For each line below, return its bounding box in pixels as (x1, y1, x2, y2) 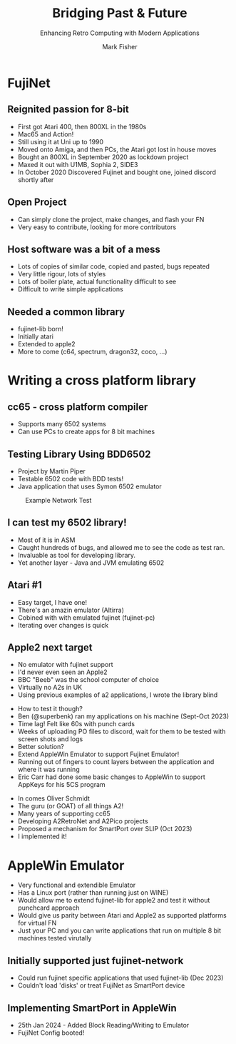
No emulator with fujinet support (17, 661, 113, 669)
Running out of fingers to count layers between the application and (17, 758, 215, 766)
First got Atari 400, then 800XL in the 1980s (17, 122, 147, 131)
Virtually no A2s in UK (17, 683, 83, 692)
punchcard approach (17, 903, 80, 912)
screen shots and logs (17, 735, 83, 743)
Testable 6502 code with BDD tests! (17, 475, 124, 483)
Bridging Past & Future (52, 5, 188, 21)
